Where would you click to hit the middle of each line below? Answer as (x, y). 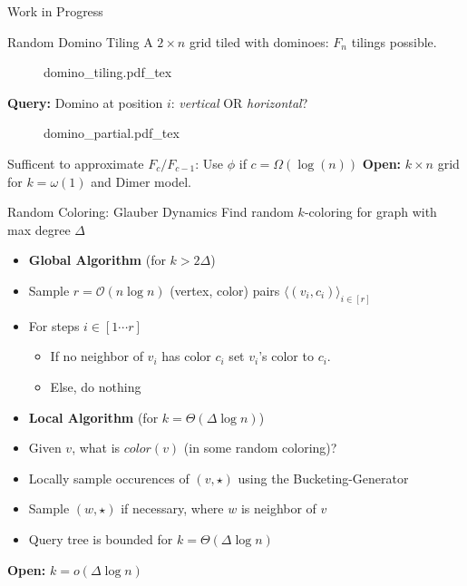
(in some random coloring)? (260, 448)
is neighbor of (278, 508)
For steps (54, 325)
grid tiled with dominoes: (259, 41)
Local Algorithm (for (93, 417)
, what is (96, 448)
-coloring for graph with (370, 212)
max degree (39, 229)
